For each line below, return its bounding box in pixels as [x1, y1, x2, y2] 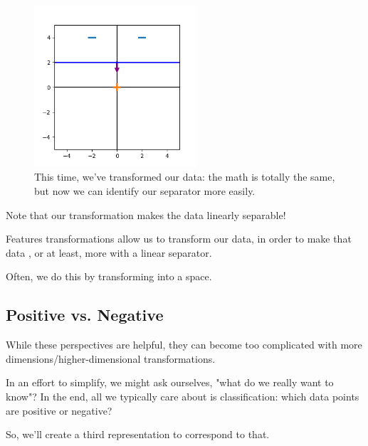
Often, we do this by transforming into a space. [6, 269, 212, 284]
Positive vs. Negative [6, 304, 164, 326]
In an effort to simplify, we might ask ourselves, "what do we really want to [6, 375, 334, 390]
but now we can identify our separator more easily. [34, 183, 256, 198]
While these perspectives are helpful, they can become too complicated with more [6, 337, 362, 352]
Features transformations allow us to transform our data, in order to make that [6, 231, 352, 246]
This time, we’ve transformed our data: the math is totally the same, [34, 169, 335, 184]
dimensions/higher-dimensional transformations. [6, 351, 216, 366]
